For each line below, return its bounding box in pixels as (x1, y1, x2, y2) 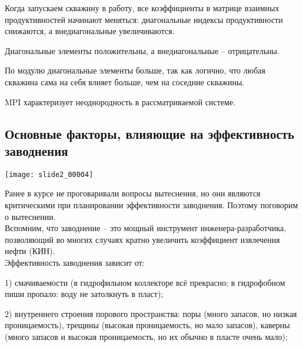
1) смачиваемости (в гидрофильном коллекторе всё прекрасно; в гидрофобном (5, 276, 285, 288)
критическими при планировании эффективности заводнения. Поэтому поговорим (5, 199, 298, 211)
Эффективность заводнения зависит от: (5, 256, 145, 268)
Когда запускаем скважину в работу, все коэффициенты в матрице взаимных (5, 2, 279, 14)
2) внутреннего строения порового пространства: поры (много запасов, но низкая (5, 307, 297, 319)
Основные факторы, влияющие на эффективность (5, 124, 295, 142)
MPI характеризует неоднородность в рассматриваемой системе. (5, 95, 236, 108)
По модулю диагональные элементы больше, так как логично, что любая (5, 64, 266, 76)
